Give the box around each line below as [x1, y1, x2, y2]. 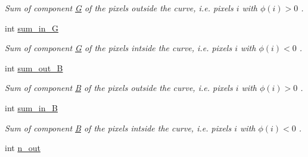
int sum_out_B [5, 61, 63, 74]
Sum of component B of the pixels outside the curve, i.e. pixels [5, 81, 233, 94]
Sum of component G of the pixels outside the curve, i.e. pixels [5, 2, 234, 14]
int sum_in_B [5, 101, 58, 114]
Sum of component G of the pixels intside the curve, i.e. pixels [5, 42, 232, 54]
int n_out [5, 142, 41, 154]
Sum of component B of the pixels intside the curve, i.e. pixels [5, 121, 232, 134]
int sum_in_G [5, 21, 59, 34]
